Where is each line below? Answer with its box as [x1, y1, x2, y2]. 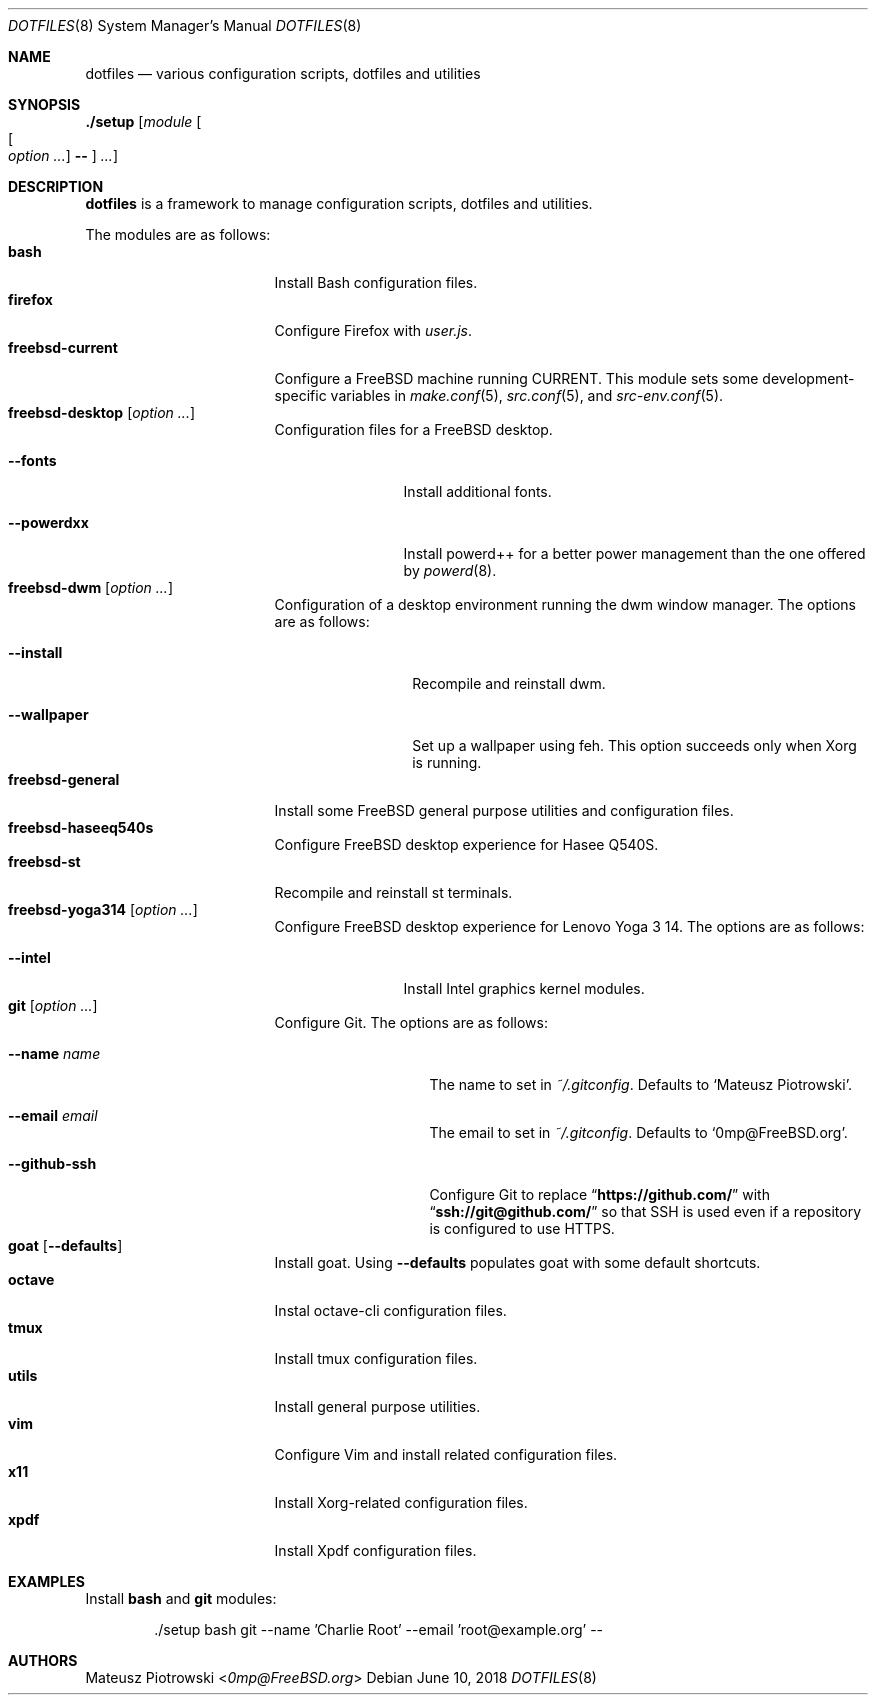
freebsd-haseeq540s [8, 819, 154, 836]
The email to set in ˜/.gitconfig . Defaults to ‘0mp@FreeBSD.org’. [429, 1124, 848, 1141]
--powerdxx [8, 514, 89, 531]
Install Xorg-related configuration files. [274, 1494, 528, 1511]
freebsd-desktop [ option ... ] [8, 404, 196, 421]
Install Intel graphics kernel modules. [403, 980, 645, 997]
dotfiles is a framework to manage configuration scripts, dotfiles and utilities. [85, 195, 593, 212]
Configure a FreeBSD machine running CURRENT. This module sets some [274, 370, 759, 387]
